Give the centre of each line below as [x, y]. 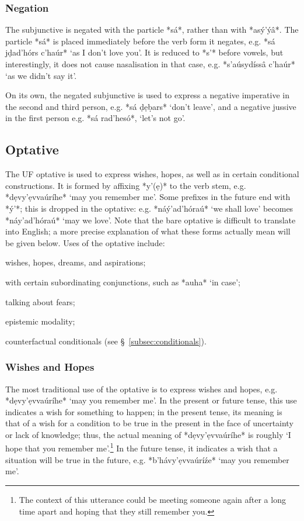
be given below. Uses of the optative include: [85, 242]
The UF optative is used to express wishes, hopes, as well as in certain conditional [152, 174]
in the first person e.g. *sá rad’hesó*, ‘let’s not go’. [95, 118]
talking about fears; [40, 301]
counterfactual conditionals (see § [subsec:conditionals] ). [106, 341]
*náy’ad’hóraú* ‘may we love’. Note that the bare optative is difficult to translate [151, 220]
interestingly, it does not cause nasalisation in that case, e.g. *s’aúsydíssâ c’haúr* [150, 64]
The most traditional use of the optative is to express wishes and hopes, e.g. [141, 389]
